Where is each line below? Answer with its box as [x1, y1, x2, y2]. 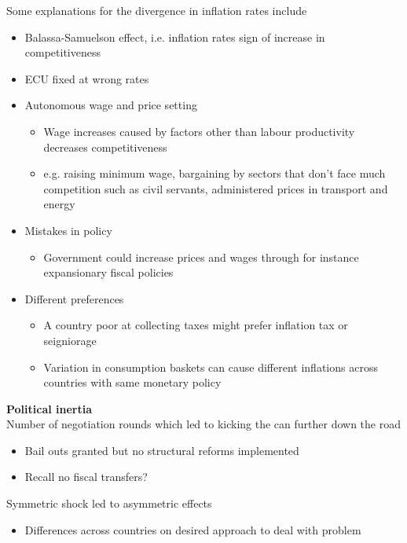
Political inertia [6, 400, 93, 416]
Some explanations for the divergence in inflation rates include [6, 2, 307, 18]
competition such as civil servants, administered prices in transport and [43, 180, 388, 196]
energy [43, 196, 75, 212]
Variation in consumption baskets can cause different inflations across [43, 358, 378, 375]
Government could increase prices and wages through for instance [43, 248, 359, 265]
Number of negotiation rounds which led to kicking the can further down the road [6, 416, 401, 432]
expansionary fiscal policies [43, 264, 174, 281]
